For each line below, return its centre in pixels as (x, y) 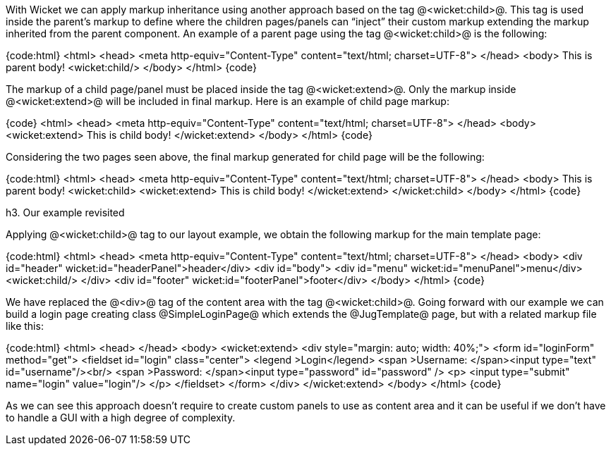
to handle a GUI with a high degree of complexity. (121, 418)
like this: (25, 326)
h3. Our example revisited (65, 212)
